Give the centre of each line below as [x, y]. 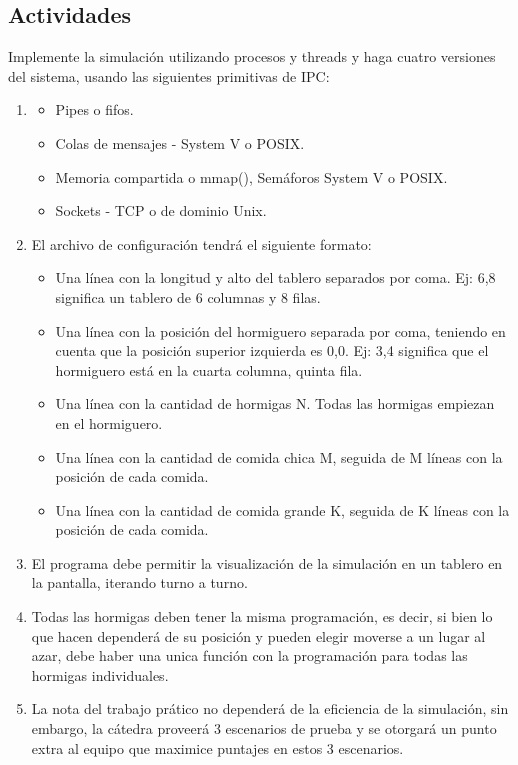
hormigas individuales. [100, 674]
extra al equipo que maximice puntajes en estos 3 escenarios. [217, 747]
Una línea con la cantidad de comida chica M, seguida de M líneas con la [279, 456]
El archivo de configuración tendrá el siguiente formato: [201, 243]
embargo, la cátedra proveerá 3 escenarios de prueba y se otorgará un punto [264, 728]
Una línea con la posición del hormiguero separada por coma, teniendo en [280, 330]
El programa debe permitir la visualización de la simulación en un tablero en [267, 562]
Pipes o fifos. [94, 109]
